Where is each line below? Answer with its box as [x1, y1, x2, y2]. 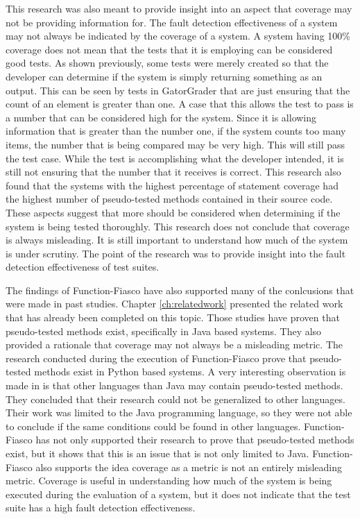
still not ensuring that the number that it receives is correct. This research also [6, 164, 341, 179]
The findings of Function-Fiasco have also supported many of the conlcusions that [6, 282, 354, 297]
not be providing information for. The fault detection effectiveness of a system [6, 15, 338, 29]
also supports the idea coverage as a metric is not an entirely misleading [35, 459, 343, 474]
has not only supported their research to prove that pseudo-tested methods [35, 432, 354, 447]
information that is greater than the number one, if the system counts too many [6, 124, 346, 138]
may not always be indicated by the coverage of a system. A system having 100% [6, 28, 350, 43]
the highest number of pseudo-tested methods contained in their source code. [6, 192, 333, 206]
